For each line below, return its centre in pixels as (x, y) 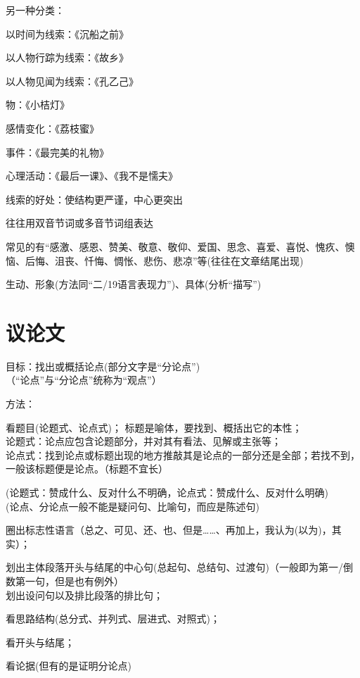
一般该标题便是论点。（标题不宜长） (87, 469)
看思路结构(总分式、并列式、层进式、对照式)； (113, 619)
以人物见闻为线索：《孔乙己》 (72, 81)
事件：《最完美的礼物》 (57, 152)
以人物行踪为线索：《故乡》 (67, 57)
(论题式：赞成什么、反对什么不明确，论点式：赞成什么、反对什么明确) (167, 492)
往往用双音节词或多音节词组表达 (79, 223)
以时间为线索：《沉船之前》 (67, 33)
